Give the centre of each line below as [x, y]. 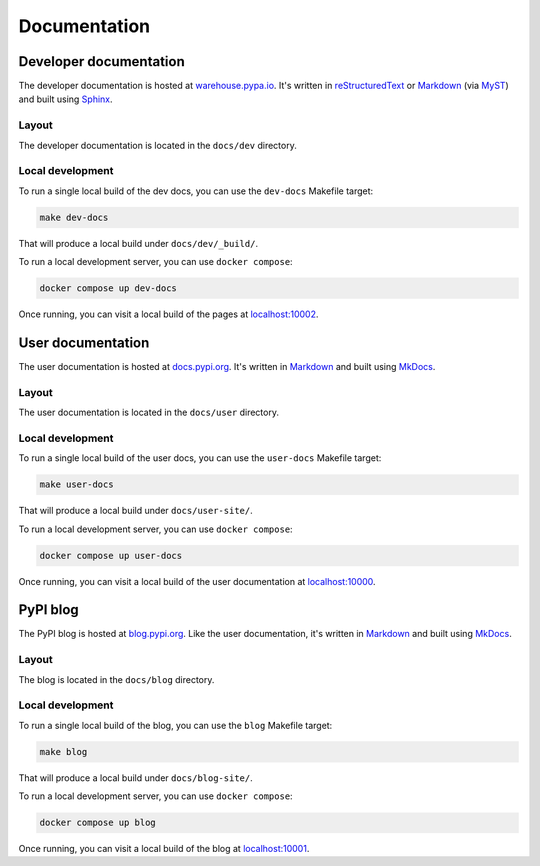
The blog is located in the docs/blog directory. [116, 679]
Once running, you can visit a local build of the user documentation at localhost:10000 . [197, 581]
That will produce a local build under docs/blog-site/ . [136, 777]
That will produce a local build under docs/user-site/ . [136, 511]
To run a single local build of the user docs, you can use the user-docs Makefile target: [200, 458]
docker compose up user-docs [111, 555]
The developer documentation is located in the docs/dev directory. [157, 145]
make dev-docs [74, 217]
